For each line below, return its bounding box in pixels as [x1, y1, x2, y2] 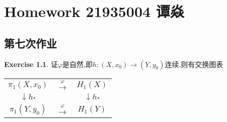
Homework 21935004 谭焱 [4, 1, 184, 21]
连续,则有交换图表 [165, 58, 223, 69]
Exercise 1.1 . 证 [4, 58, 58, 69]
